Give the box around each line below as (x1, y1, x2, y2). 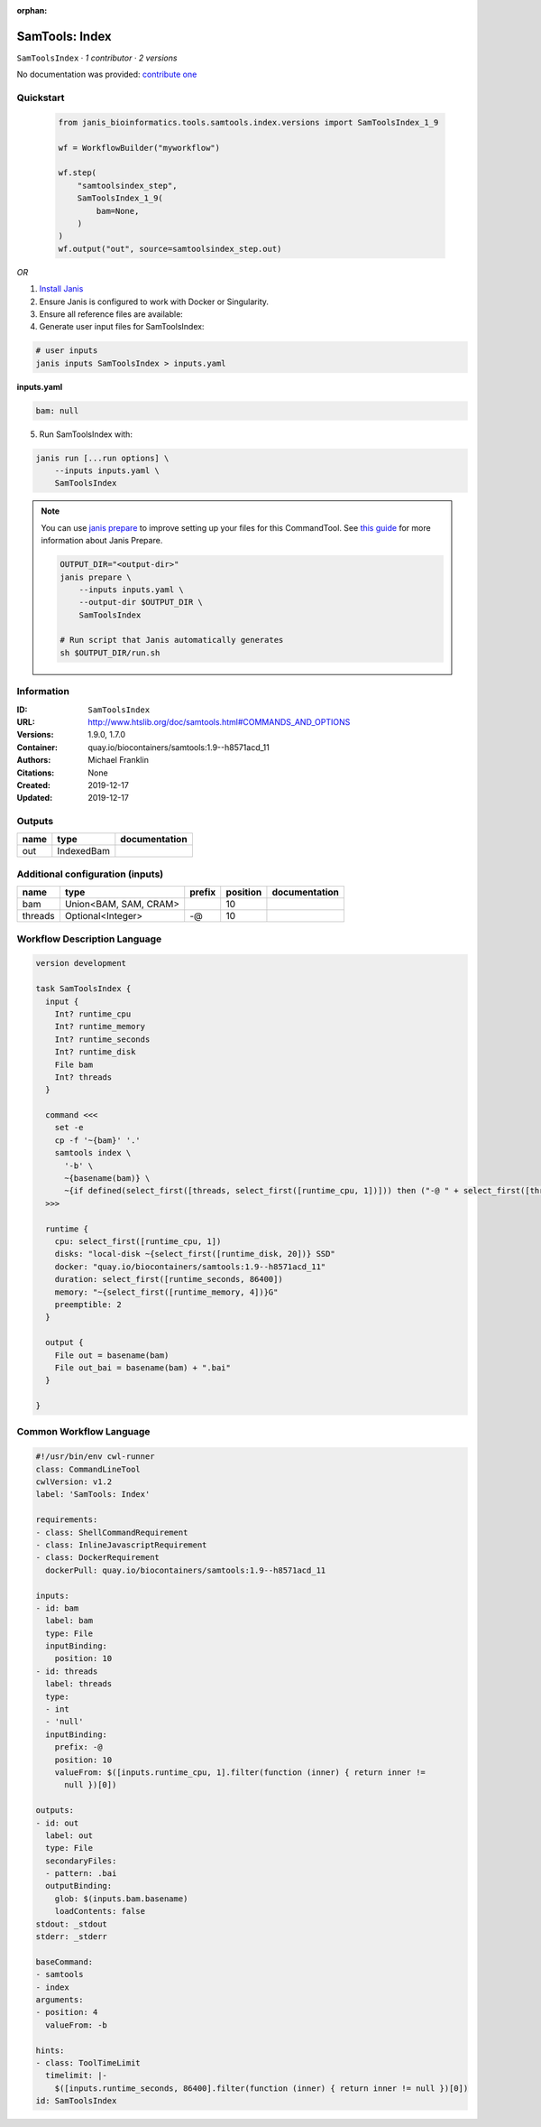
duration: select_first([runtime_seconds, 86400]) (54, 1274, 283, 1285)
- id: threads (35, 1666, 98, 1677)
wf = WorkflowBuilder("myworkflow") (58, 143, 221, 153)
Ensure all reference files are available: (39, 308, 184, 320)
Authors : (16, 755, 51, 766)
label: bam (45, 1616, 94, 1626)
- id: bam (35, 1602, 79, 1613)
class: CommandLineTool (35, 1463, 142, 1474)
